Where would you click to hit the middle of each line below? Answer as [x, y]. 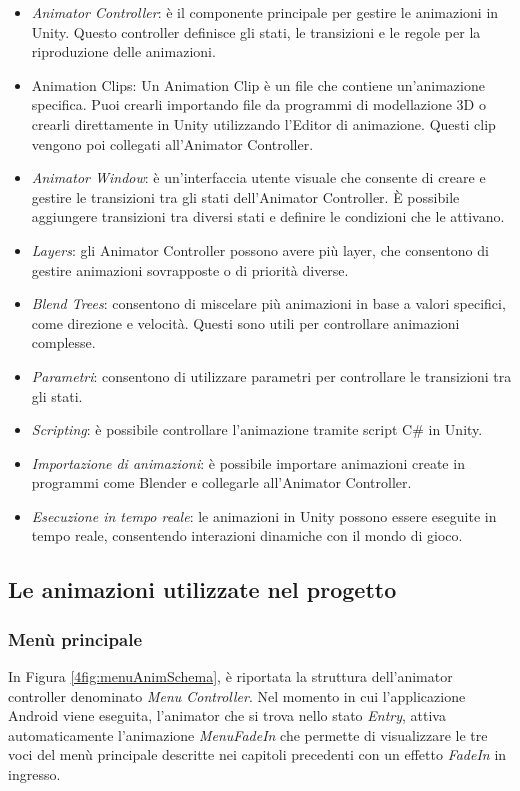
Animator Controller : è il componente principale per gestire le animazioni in [265, 12]
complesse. [63, 342]
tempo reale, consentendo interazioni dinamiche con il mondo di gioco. [247, 535]
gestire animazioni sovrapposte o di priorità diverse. [190, 269]
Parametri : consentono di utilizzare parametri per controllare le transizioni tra [271, 375]
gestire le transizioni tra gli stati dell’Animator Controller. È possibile [245, 196]
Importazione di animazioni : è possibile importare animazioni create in [248, 462]
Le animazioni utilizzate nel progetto [202, 589]
